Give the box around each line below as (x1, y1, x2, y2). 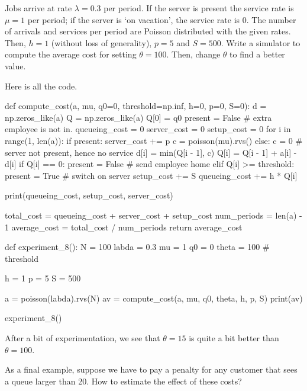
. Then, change (166, 48, 221, 60)
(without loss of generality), (51, 36, 152, 49)
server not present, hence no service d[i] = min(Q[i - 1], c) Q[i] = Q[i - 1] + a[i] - (5, 146, 297, 158)
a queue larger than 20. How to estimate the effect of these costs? (5, 374, 242, 387)
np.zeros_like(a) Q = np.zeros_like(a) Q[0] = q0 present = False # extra (5, 111, 272, 123)
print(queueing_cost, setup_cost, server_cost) (5, 189, 173, 201)
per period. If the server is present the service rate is (104, 2, 294, 14)
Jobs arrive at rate (5, 2, 72, 14)
